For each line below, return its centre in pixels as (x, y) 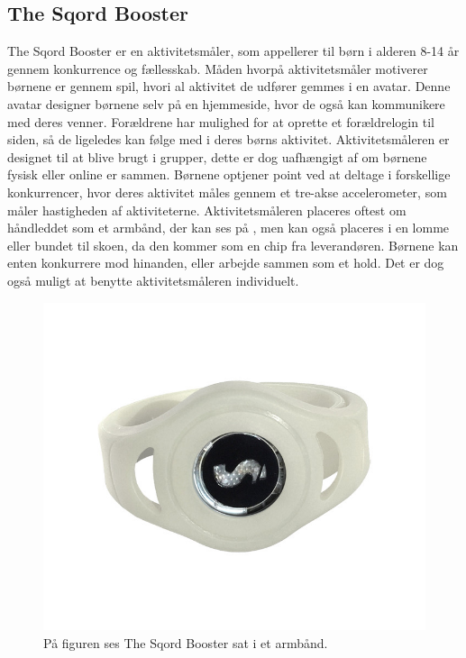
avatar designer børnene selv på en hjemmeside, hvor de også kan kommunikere (226, 103)
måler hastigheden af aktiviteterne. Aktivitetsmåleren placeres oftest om (207, 210)
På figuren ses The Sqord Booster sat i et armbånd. (186, 642)
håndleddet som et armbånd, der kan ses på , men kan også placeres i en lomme (228, 228)
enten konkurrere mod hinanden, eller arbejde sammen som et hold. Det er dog (226, 263)
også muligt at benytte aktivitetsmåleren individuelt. (153, 280)
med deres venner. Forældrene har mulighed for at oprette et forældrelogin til (221, 121)
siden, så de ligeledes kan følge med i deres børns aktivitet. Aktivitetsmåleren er (228, 139)
